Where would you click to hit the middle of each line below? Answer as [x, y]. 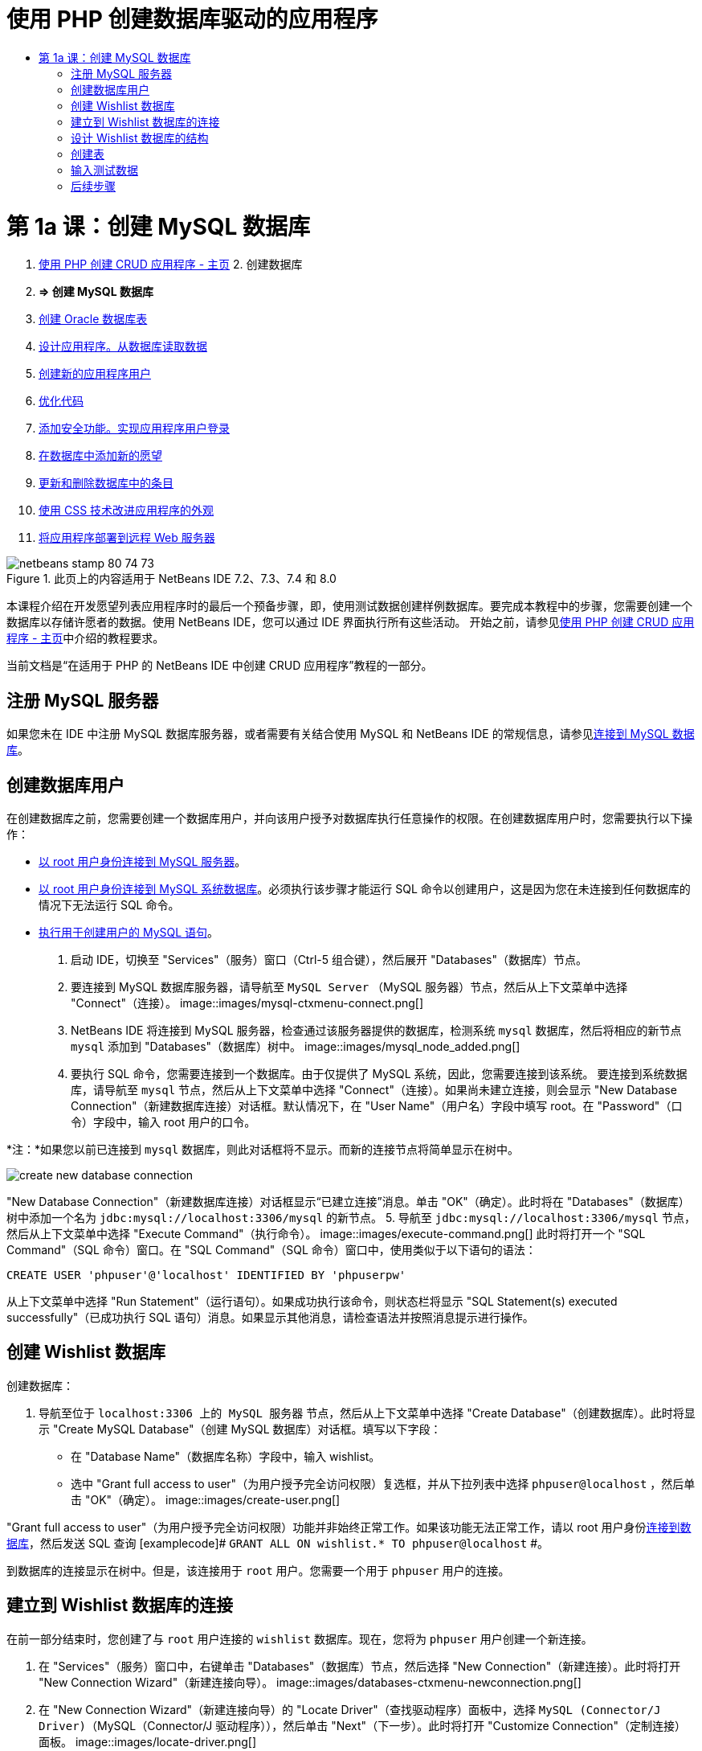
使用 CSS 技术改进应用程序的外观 [127, 511]
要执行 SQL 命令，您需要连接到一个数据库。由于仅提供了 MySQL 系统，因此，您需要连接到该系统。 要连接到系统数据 [379, 1073]
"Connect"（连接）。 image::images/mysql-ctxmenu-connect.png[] [247, 1003]
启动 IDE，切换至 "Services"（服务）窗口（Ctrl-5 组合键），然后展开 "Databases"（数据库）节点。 [329, 959]
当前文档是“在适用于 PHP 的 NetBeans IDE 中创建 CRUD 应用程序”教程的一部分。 [220, 666]
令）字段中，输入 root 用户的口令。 [163, 1122]
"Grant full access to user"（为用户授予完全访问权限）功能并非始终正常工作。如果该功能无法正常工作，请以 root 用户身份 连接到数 [349, 1527]
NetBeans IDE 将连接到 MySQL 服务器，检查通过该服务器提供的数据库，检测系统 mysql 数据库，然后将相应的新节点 [376, 1030]
